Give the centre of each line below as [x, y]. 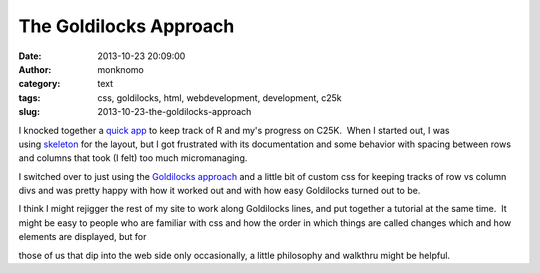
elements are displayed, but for [82, 237]
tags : [29, 97]
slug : [29, 112]
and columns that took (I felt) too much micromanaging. [133, 158]
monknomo [120, 69]
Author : [35, 69]
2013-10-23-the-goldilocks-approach [174, 112]
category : [39, 84]
